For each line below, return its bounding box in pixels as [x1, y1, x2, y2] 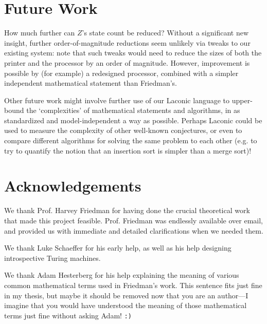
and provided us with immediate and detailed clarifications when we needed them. [4, 225, 263, 236]
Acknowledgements [4, 175, 141, 196]
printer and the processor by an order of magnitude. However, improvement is [4, 57, 250, 68]
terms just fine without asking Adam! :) [4, 310, 132, 320]
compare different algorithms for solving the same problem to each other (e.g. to [4, 135, 257, 146]
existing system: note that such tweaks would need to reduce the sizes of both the [4, 47, 262, 58]
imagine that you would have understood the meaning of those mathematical [4, 300, 247, 311]
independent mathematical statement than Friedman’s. [4, 78, 177, 88]
